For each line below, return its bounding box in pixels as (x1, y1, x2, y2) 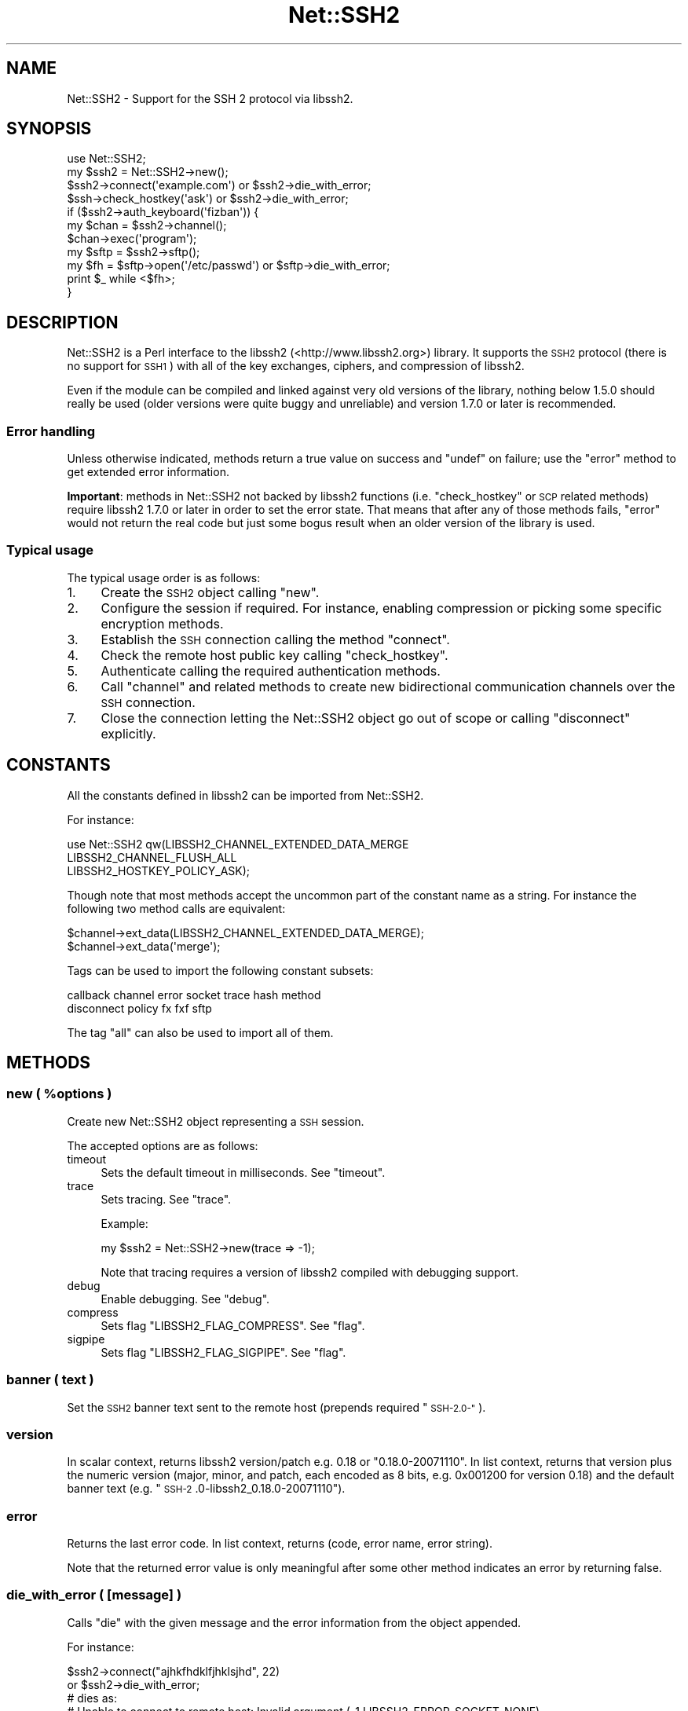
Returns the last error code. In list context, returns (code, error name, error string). (67, 1537, 492, 1551)
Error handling (6, 423, 96, 439)
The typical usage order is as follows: (67, 570, 261, 584)
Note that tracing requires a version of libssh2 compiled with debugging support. (101, 1265, 519, 1279)
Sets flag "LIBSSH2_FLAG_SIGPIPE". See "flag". (101, 1345, 346, 1359)
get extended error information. (67, 465, 229, 479)
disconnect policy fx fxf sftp (67, 1001, 212, 1015)
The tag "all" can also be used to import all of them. (67, 1025, 334, 1039)
